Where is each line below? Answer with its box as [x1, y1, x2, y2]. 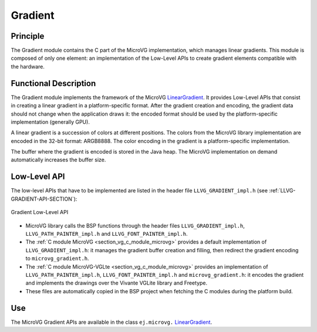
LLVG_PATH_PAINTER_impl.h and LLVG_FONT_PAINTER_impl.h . [25, 230, 188, 237]
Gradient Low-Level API [11, 209, 69, 216]
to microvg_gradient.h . [25, 255, 89, 262]
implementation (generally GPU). [11, 118, 90, 126]
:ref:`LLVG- [269, 187, 296, 194]
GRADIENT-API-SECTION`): [11, 195, 77, 202]
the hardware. [11, 63, 45, 70]
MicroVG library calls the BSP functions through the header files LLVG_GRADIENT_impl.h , [25, 222, 245, 229]
